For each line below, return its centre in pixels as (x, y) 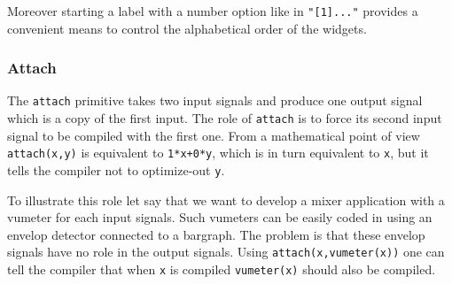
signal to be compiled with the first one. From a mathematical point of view (214, 135)
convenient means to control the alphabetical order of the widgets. (187, 28)
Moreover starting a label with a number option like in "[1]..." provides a (213, 11)
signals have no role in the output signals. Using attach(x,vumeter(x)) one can (226, 252)
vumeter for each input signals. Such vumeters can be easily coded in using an (220, 217)
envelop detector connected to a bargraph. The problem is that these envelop (216, 234)
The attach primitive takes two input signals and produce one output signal (215, 100)
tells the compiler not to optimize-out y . (116, 170)
